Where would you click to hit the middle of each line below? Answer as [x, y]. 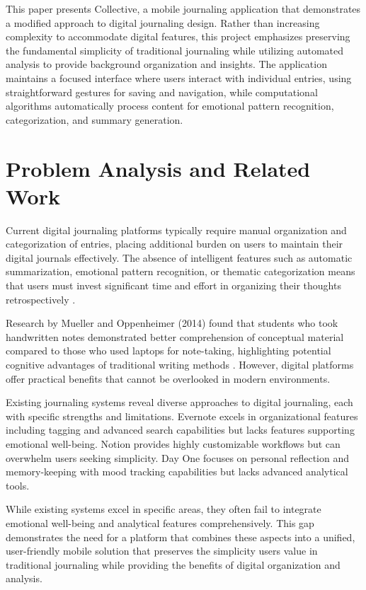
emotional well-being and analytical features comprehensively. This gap [160, 522]
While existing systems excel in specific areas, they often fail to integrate [164, 509]
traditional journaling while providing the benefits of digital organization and [173, 564]
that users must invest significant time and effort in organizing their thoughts [173, 285]
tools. [18, 485]
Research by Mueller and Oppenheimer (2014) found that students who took [172, 323]
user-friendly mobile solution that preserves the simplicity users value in [162, 551]
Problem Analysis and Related [158, 168]
